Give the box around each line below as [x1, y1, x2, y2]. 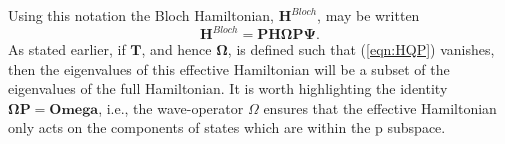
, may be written [317, 5, 420, 25]
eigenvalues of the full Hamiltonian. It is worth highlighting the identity [8, 78, 448, 99]
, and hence [141, 39, 212, 60]
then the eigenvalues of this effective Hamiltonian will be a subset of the [8, 58, 450, 79]
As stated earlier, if [8, 39, 126, 60]
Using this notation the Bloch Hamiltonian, [8, 5, 274, 25]
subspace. [387, 117, 446, 138]
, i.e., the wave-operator [98, 97, 244, 118]
